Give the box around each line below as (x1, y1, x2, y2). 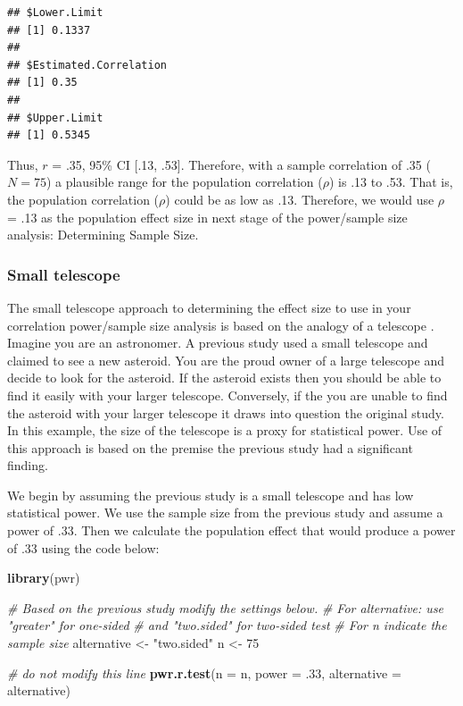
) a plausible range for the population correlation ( (45, 172, 323, 191)
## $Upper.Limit (7, 111, 103, 124)
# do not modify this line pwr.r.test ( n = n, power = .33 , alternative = (7, 663, 401, 682)
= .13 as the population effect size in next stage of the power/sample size (7, 207, 408, 226)
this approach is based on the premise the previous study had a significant (7, 438, 413, 457)
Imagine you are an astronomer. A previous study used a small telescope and (7, 333, 428, 352)
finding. (7, 456, 48, 475)
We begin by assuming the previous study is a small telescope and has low (7, 485, 414, 504)
